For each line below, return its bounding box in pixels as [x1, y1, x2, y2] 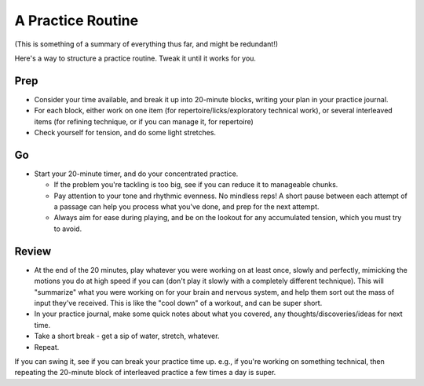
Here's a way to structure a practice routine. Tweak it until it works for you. [14, 53, 257, 63]
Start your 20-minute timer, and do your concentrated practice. [34, 169, 239, 178]
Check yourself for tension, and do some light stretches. [34, 128, 216, 138]
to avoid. [53, 224, 82, 233]
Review [14, 244, 52, 258]
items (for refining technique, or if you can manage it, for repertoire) [34, 116, 254, 126]
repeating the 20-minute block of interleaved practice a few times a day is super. [14, 368, 276, 377]
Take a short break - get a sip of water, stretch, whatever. [34, 331, 220, 341]
